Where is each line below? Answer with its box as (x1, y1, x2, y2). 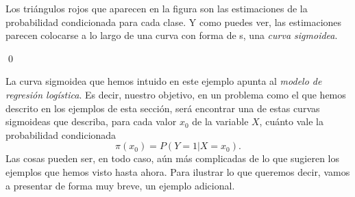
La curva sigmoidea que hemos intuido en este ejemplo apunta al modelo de (5, 74, 322, 88)
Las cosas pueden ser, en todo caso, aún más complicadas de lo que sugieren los (5, 151, 340, 166)
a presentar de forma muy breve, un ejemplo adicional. (5, 178, 235, 192)
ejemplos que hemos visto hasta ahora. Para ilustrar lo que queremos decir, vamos (5, 164, 350, 179)
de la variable (192, 114, 249, 129)
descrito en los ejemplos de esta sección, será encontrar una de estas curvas (5, 101, 320, 115)
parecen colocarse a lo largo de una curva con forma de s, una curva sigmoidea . (5, 28, 338, 42)
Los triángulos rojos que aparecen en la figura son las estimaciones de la (5, 1, 308, 15)
